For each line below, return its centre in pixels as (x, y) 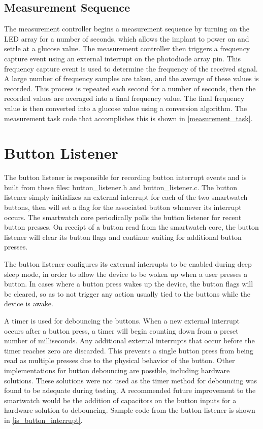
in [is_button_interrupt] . (43, 420)
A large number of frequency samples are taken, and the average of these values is (131, 78)
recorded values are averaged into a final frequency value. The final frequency (124, 98)
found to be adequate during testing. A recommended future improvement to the (130, 390)
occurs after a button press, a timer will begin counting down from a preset (121, 330)
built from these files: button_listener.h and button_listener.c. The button (121, 187)
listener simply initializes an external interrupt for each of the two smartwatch (126, 197)
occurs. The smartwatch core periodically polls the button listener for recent (123, 217)
